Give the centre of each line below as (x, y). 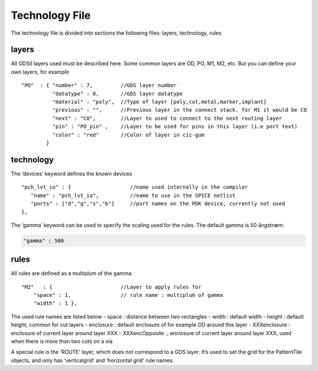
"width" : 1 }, (55, 303)
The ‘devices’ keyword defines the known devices (72, 173)
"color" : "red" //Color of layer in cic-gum (128, 135)
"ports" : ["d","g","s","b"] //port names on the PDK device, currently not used (158, 204)
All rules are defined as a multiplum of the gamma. (72, 273)
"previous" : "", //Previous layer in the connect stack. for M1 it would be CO (180, 110)
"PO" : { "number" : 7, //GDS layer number (99, 86)
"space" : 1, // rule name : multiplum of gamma (128, 295)
